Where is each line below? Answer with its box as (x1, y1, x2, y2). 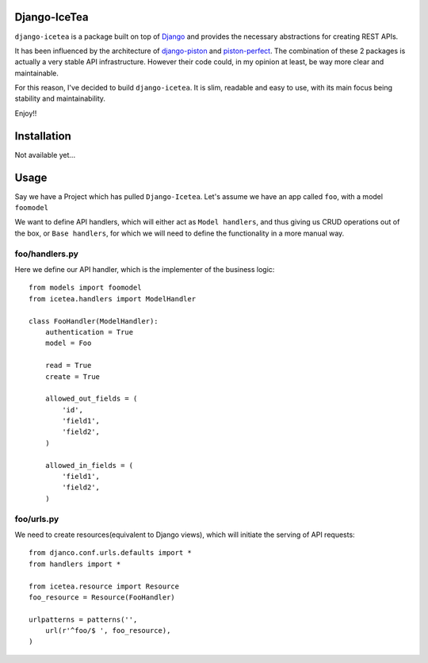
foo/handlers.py (14, 248, 79, 259)
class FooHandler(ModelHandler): (29, 316, 159, 325)
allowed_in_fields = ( (44, 461, 134, 469)
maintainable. (14, 68, 59, 78)
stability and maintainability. (14, 94, 106, 103)
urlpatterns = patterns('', (29, 615, 138, 624)
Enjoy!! (14, 108, 37, 118)
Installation (14, 129, 71, 143)
